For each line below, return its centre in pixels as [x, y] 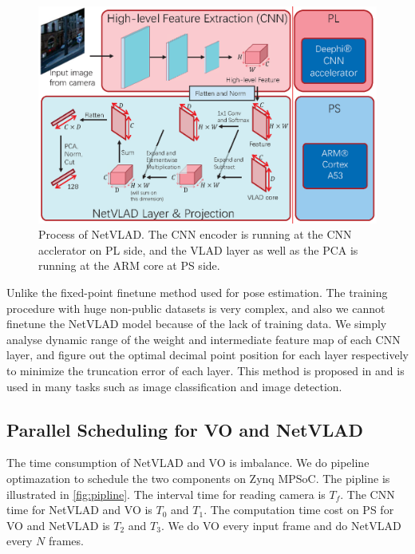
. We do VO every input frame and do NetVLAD [281, 525]
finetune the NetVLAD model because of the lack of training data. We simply [197, 324]
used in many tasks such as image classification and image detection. [174, 386]
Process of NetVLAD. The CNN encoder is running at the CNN [195, 234]
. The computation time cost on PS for [299, 510]
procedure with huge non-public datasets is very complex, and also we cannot [196, 308]
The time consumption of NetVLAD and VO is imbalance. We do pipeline [188, 463]
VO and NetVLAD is [58, 525]
